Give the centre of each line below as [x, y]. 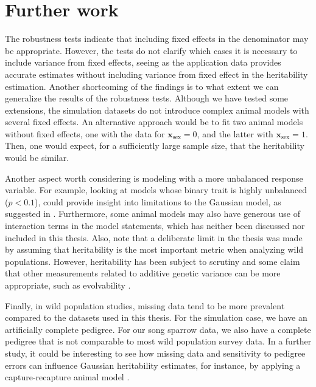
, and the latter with [235, 133]
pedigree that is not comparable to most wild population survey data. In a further [158, 341]
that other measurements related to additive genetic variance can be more [143, 273]
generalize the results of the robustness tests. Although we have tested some [147, 98]
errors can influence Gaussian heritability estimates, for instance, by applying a [153, 365]
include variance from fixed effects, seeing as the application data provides [143, 62]
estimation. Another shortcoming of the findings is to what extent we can [142, 86]
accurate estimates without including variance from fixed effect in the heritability [156, 74]
